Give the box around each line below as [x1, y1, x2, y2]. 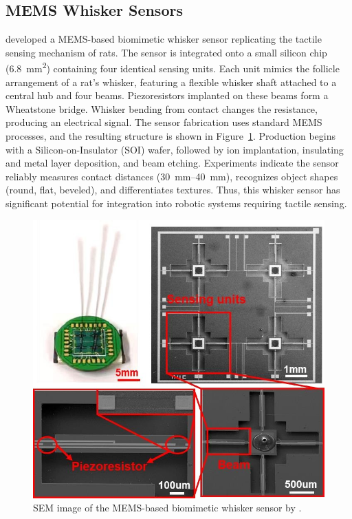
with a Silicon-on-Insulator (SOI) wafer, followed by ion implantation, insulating [5, 142, 344, 156]
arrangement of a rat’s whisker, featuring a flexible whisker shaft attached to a [5, 74, 337, 89]
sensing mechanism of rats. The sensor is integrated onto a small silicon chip [5, 45, 327, 59]
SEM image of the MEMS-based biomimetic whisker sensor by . [33, 500, 302, 515]
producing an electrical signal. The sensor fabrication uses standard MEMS [5, 115, 322, 129]
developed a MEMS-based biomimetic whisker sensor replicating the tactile [5, 32, 322, 46]
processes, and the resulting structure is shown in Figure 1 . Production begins [5, 129, 335, 143]
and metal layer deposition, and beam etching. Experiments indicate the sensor [5, 156, 339, 170]
